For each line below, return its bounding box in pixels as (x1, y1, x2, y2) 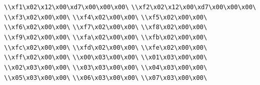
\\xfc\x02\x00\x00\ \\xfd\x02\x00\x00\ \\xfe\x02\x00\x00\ (4, 44, 207, 51)
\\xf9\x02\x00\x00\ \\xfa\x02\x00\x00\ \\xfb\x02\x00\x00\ (4, 33, 207, 41)
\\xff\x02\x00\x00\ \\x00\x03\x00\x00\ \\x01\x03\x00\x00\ (4, 54, 207, 61)
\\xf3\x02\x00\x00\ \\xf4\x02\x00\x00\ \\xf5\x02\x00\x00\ (4, 13, 207, 21)
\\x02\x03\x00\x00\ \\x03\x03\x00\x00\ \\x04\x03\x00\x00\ (4, 63, 207, 71)
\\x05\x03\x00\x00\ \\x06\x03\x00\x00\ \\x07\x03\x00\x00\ (4, 74, 207, 81)
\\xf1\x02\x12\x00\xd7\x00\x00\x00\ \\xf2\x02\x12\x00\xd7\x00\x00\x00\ (4, 4, 256, 11)
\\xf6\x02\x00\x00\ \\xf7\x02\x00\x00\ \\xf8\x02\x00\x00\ (4, 24, 207, 31)
